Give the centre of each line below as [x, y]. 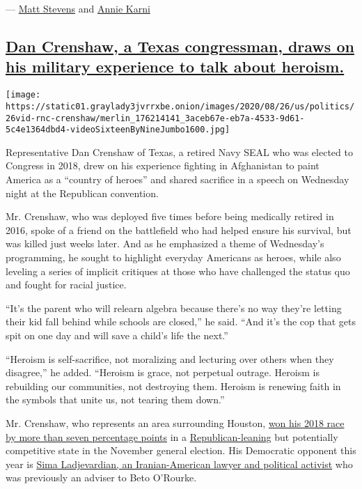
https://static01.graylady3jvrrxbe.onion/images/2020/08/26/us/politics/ [180, 106]
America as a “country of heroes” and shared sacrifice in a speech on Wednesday [178, 179]
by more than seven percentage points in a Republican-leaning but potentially [172, 436]
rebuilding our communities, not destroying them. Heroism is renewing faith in [173, 386]
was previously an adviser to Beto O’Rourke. [101, 478]
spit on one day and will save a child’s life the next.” [117, 335]
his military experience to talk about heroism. [175, 67]
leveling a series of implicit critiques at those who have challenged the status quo [178, 271]
